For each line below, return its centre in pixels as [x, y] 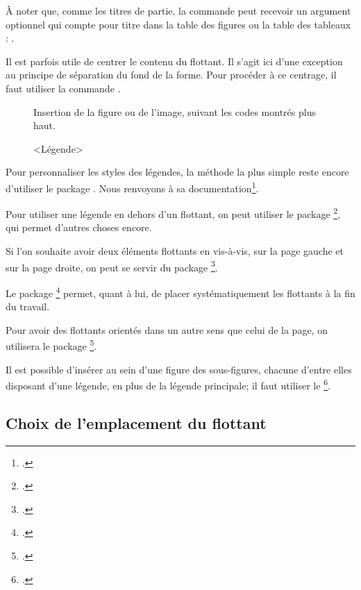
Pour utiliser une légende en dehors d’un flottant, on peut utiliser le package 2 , [173, 213]
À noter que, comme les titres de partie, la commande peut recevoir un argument [178, 10]
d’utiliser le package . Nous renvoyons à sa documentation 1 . [132, 187]
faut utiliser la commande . [63, 88]
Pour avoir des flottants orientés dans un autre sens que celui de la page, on [167, 329]
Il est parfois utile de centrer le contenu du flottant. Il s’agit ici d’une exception [174, 61]
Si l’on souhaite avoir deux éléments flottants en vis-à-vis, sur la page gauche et [175, 251]
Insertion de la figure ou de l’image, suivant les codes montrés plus [175, 111]
